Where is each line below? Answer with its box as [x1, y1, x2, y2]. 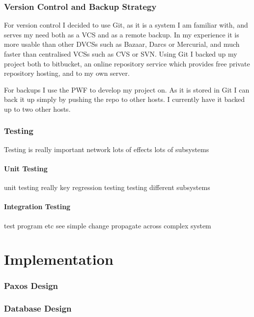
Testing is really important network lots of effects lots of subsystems [4, 144, 209, 154]
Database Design [4, 302, 72, 315]
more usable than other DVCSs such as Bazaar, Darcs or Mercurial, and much [4, 39, 240, 49]
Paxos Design [4, 280, 58, 292]
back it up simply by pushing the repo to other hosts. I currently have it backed [4, 94, 245, 104]
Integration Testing [4, 201, 71, 212]
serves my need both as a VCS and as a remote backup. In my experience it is [4, 29, 239, 39]
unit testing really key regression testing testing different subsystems [4, 182, 210, 192]
